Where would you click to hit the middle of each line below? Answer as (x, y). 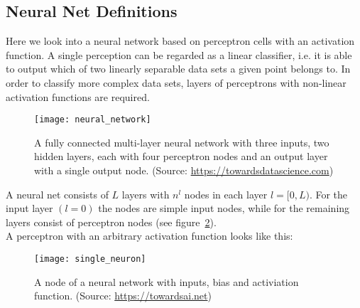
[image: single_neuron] (90, 259)
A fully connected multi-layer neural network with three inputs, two (182, 142)
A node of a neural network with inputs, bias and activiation (167, 281)
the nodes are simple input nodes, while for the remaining (224, 208)
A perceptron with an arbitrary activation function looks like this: (149, 236)
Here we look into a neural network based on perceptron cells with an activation (180, 41)
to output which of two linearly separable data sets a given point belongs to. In (178, 69)
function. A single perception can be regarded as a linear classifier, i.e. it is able (179, 54)
